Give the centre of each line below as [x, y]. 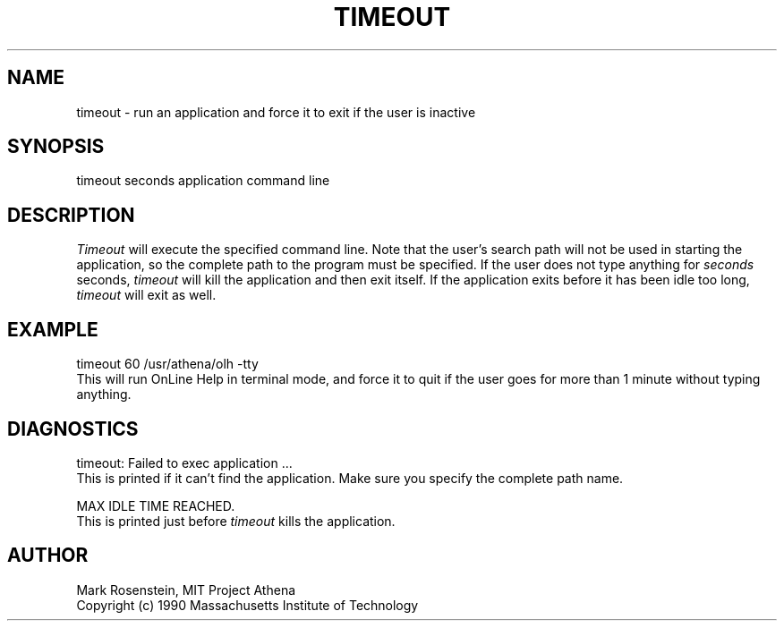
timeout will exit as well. [146, 295]
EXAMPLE [53, 329]
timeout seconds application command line [203, 181]
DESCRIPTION [71, 215]
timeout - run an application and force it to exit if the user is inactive [276, 112]
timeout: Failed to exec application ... [184, 463]
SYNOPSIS [56, 147]
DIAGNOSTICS [73, 429]
